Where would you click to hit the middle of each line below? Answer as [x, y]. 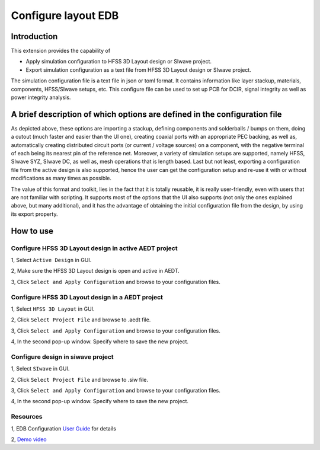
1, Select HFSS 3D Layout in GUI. [53, 309]
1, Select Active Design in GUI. [51, 260]
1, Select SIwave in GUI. [40, 369]
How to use [32, 231]
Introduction [34, 36]
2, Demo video [29, 439]
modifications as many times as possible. [61, 178]
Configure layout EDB [65, 15]
